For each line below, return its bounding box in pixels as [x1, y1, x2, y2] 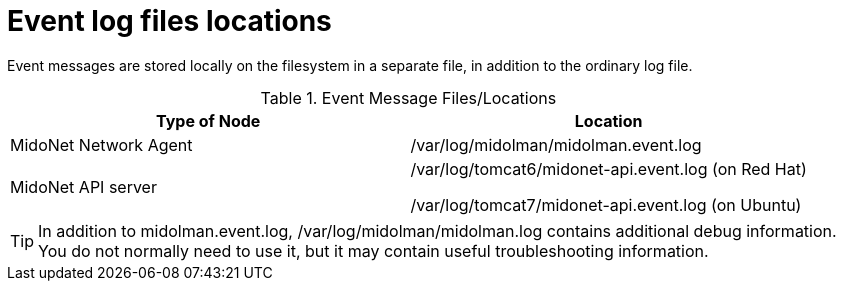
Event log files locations [7, 4, 332, 38]
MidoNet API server [10, 176, 157, 197]
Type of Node [156, 110, 261, 131]
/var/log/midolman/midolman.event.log [410, 134, 702, 155]
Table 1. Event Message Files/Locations [260, 87, 557, 108]
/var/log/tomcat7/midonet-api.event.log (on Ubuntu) [410, 194, 802, 215]
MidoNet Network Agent [10, 134, 193, 155]
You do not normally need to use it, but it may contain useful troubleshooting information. [38, 240, 709, 261]
